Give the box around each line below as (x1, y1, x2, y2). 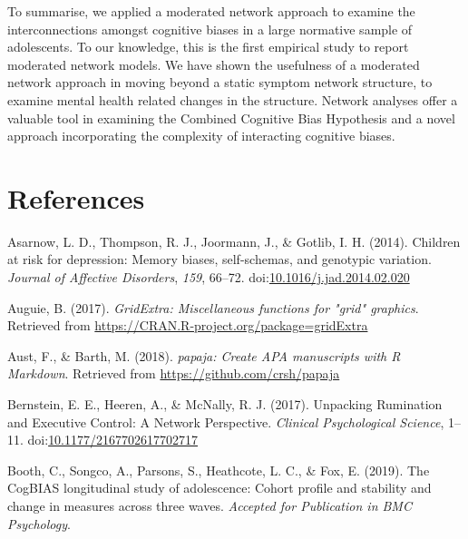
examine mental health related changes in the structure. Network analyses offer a (7, 90, 458, 109)
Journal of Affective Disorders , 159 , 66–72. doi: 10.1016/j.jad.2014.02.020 (7, 268, 410, 287)
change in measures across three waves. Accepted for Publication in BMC (7, 496, 412, 514)
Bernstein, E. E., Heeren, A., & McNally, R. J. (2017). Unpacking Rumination (7, 395, 443, 414)
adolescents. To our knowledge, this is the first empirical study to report (7, 37, 409, 56)
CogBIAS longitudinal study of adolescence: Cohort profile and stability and (7, 478, 432, 497)
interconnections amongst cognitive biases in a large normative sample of (7, 19, 413, 38)
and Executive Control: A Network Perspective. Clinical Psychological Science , (7, 412, 444, 431)
